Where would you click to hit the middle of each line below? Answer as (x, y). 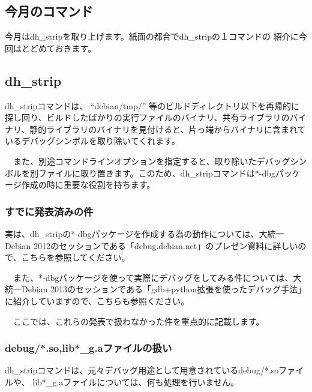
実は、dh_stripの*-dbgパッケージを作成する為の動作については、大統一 (145, 233)
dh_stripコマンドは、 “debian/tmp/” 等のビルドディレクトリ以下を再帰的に (152, 105)
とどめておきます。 (59, 48)
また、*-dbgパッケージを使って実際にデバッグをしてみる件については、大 (157, 277)
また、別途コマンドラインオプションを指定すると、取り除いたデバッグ (151, 161)
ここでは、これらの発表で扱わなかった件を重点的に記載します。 (139, 321)
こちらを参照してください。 (76, 257)
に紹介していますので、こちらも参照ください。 (97, 300)
